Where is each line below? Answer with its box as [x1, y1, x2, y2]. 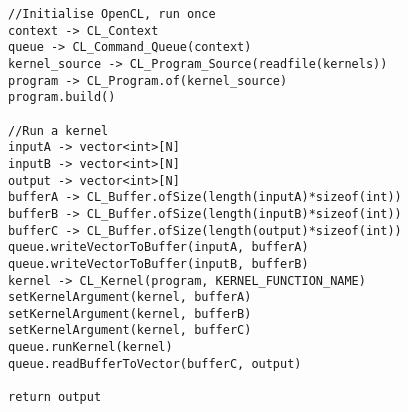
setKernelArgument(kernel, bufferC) [8, 323, 252, 338]
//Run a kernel [8, 123, 109, 138]
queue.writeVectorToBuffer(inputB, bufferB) [8, 256, 309, 271]
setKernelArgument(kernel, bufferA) [8, 290, 252, 305]
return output [8, 390, 102, 405]
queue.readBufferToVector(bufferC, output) [8, 356, 302, 371]
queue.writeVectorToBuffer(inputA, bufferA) [8, 240, 309, 255]
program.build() [8, 90, 116, 105]
